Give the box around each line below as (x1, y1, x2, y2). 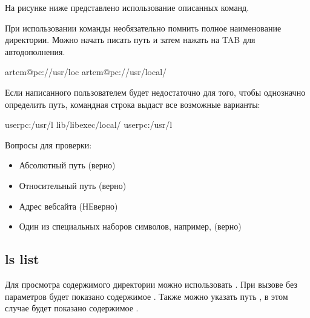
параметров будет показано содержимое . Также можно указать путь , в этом (5, 290, 288, 302)
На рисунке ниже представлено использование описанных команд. (5, 1, 249, 13)
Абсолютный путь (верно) (19, 159, 116, 171)
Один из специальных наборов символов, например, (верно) (19, 220, 242, 233)
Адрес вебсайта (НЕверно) (19, 199, 118, 212)
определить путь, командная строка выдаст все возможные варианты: (5, 98, 260, 110)
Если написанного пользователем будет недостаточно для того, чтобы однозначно (5, 85, 306, 98)
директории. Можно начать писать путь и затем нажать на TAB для (5, 33, 256, 46)
